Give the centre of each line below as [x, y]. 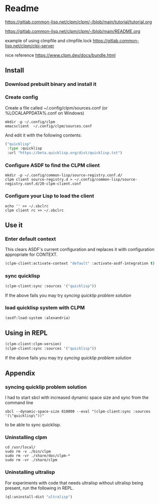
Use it [14, 225]
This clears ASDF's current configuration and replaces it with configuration [80, 250]
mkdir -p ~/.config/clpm [30, 122]
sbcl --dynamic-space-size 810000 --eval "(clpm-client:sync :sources [78, 411]
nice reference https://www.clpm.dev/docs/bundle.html [60, 55]
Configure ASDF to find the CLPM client [53, 165]
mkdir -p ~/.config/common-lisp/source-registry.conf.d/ [64, 175]
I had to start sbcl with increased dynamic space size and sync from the [77, 397]
